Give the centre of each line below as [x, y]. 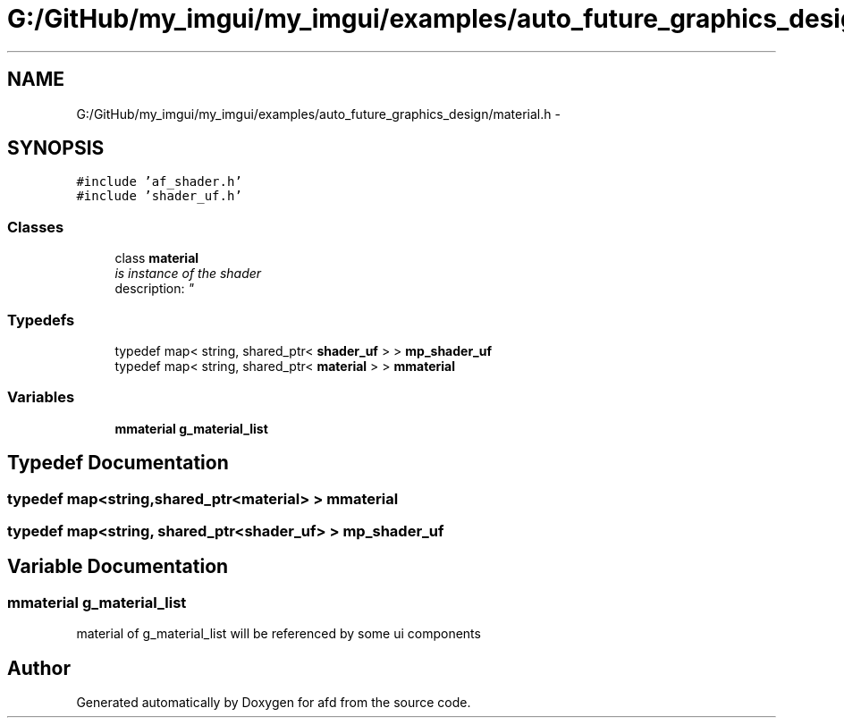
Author [39, 668]
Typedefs [41, 320]
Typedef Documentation [118, 463]
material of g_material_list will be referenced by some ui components [279, 634]
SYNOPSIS [56, 148]
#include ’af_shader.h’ [159, 182]
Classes [36, 227]
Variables [41, 397]
